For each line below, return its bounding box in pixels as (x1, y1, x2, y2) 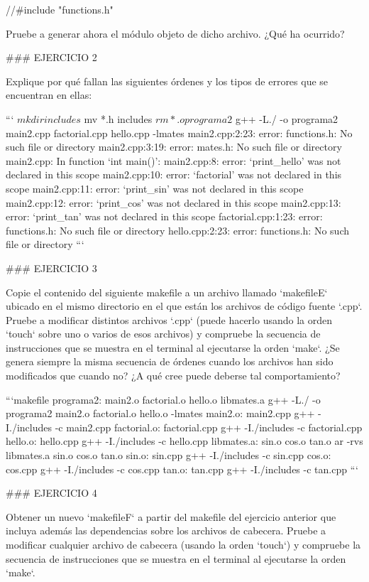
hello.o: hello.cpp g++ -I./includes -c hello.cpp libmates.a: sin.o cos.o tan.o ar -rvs (6, 433, 363, 448)
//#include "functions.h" (6, 2, 114, 16)
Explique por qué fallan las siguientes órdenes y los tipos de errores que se (6, 73, 329, 88)
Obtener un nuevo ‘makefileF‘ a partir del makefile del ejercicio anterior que (6, 509, 336, 524)
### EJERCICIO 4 (6, 485, 97, 500)
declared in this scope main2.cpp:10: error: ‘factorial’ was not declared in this (6, 167, 342, 182)
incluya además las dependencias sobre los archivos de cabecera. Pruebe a (6, 523, 326, 538)
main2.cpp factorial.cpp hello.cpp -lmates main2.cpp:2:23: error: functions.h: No (6, 125, 353, 140)
